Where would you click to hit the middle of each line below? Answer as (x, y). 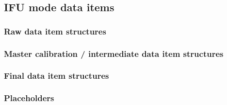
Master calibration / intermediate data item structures (114, 53)
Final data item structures (57, 76)
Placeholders (29, 98)
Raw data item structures (55, 31)
